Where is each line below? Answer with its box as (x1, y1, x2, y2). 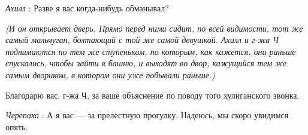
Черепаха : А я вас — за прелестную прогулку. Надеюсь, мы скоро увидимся (5, 109, 289, 121)
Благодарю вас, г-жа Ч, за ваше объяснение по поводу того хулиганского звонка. (5, 88, 300, 101)
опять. (5, 120, 28, 133)
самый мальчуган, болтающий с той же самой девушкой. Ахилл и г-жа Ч (5, 33, 279, 46)
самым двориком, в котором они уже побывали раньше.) (5, 68, 215, 81)
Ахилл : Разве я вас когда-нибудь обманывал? (5, 2, 169, 14)
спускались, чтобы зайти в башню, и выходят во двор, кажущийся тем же (5, 57, 287, 69)
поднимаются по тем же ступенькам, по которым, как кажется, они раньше (5, 45, 296, 57)
